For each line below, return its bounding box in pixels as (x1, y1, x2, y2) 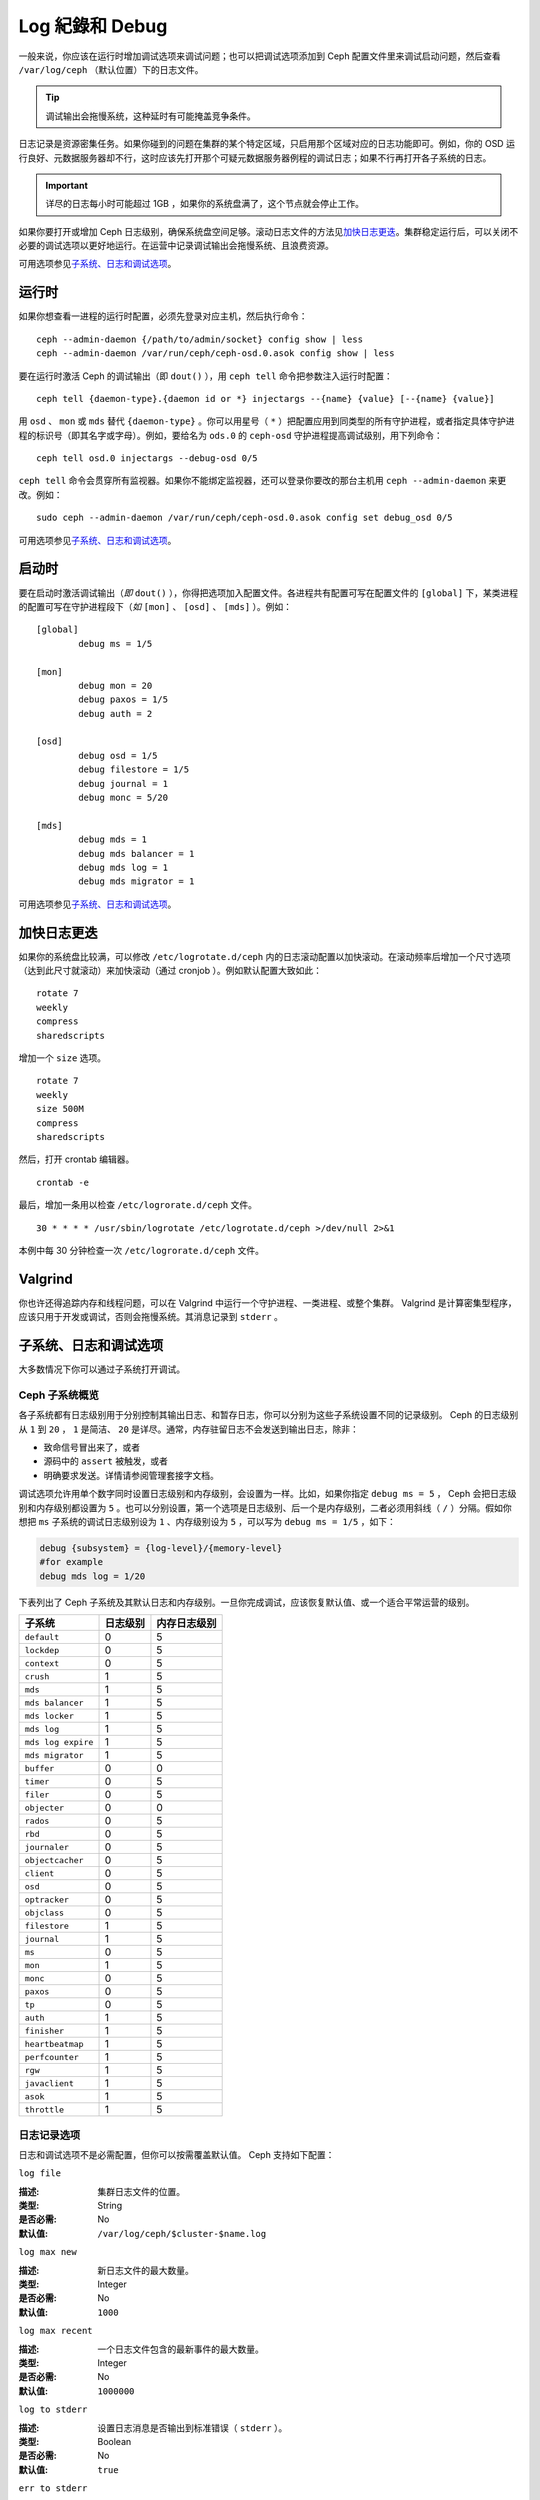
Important (45, 179, 89, 191)
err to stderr (18, 2483, 88, 2494)
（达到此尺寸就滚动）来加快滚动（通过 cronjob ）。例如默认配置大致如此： (18, 965, 322, 977)
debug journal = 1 (78, 778, 169, 789)
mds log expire (24, 1736, 94, 1747)
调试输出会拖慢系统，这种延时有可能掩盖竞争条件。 (45, 110, 256, 122)
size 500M (36, 1103, 84, 1115)
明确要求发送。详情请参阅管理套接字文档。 (43, 1469, 219, 1481)
